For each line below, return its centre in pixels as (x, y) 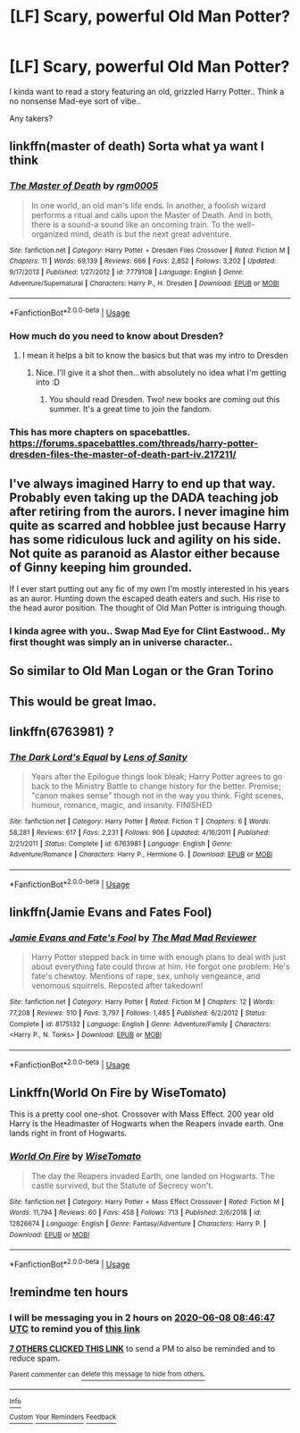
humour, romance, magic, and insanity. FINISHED (121, 805)
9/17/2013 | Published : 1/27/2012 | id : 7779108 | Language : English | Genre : (127, 272)
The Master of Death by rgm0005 (84, 186)
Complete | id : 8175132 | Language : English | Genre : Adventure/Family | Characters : (140, 1024)
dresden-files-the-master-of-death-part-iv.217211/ (123, 455)
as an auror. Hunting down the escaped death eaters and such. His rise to (145, 598)
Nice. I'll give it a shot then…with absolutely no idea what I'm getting (161, 373)
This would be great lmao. (83, 701)
